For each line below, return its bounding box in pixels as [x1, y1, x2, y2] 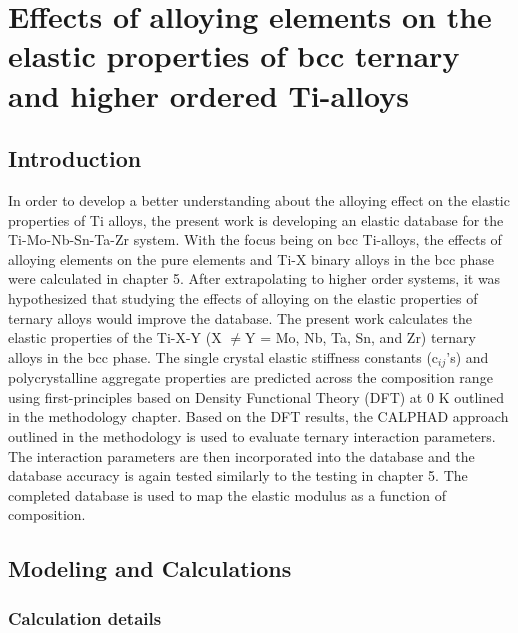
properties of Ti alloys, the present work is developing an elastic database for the [8, 209, 504, 230]
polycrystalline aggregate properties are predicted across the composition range [8, 367, 493, 388]
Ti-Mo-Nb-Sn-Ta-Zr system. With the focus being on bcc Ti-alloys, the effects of [8, 229, 502, 250]
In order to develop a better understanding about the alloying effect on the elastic [8, 189, 510, 210]
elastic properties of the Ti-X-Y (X [8, 327, 222, 348]
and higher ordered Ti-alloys [8, 74, 409, 115]
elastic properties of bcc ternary [8, 35, 460, 76]
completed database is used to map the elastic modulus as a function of [8, 484, 446, 505]
